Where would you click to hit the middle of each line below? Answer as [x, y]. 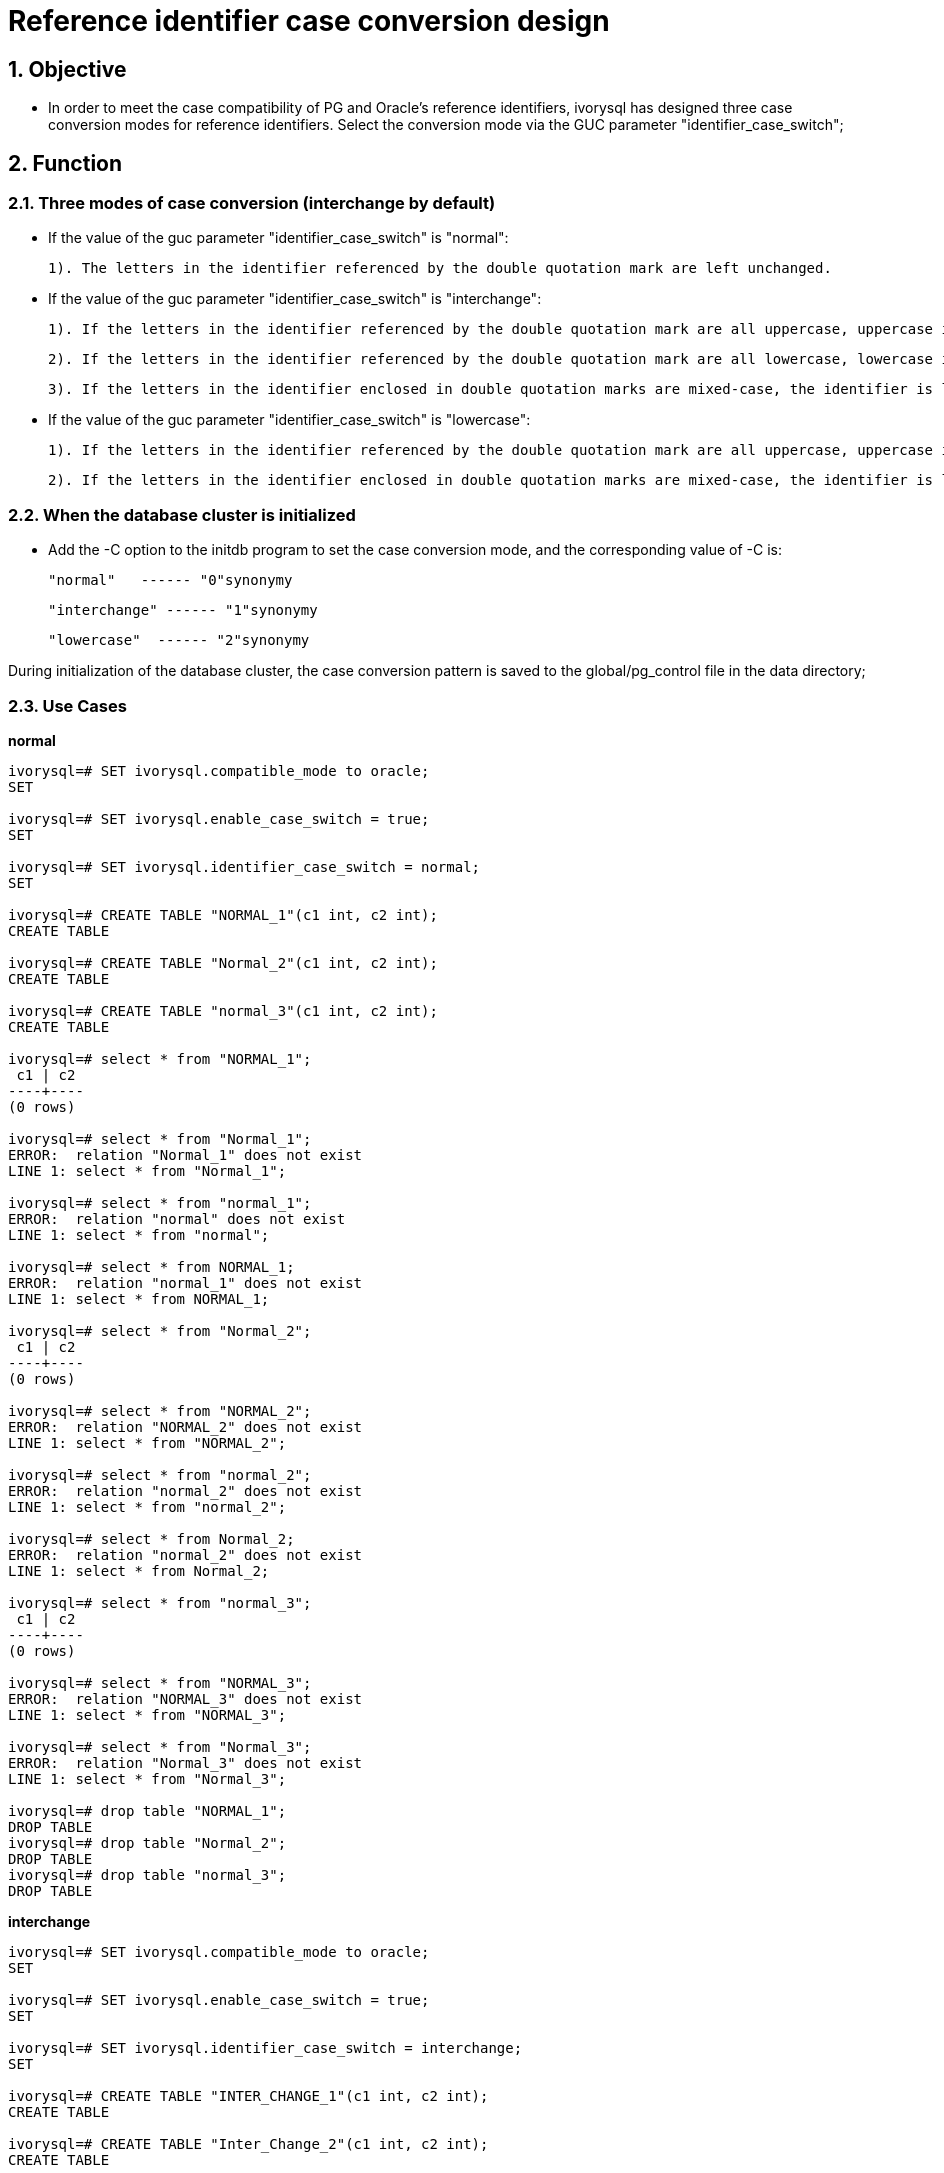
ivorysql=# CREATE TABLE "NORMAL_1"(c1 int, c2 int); [223, 914]
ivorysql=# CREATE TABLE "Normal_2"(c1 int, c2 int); [223, 962]
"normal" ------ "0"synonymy [170, 580]
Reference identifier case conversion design [309, 21]
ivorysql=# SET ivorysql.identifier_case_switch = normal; [244, 866]
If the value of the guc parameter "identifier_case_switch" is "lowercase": [289, 420]
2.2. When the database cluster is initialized [182, 514]
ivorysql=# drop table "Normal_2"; [147, 1842]
